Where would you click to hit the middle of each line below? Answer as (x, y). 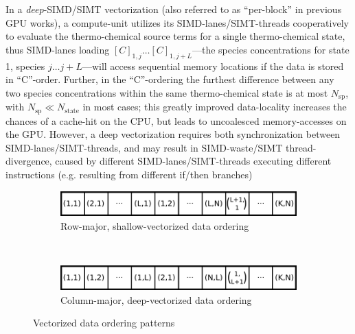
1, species (25, 65)
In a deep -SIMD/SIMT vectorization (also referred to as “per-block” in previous (174, 9)
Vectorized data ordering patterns (104, 323)
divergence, (29, 161)
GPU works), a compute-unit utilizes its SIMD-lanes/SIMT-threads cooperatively (177, 22)
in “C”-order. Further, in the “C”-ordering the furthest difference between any (170, 79)
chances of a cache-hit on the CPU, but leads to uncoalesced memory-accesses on (176, 120)
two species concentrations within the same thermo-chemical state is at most (167, 92)
